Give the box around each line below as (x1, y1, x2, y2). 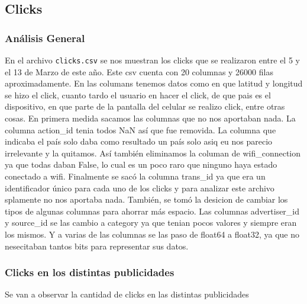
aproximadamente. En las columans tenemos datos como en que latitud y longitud (5, 77, 303, 89)
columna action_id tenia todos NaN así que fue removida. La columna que (5, 123, 276, 136)
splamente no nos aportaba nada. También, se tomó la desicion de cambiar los (5, 193, 288, 206)
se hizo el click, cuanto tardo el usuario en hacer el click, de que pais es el (5, 88, 271, 101)
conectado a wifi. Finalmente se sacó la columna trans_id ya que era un (5, 170, 266, 182)
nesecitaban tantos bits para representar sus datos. (5, 239, 189, 252)
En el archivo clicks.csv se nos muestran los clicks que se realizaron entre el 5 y (5, 54, 300, 66)
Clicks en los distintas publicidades (5, 265, 174, 280)
